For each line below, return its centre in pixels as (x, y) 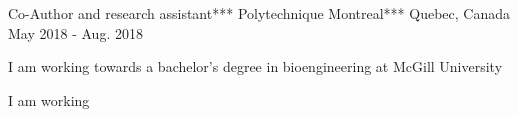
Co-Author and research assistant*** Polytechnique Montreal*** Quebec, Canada (259, 13)
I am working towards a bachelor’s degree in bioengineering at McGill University (255, 66)
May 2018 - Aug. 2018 (75, 32)
